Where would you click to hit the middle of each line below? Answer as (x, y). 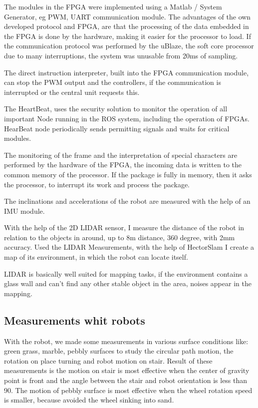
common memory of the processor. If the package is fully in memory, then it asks (128, 174)
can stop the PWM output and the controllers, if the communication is (113, 82)
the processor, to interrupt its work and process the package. (97, 184)
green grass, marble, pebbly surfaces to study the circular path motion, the (119, 351)
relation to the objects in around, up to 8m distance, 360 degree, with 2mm (120, 237)
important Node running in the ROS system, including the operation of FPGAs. (127, 118)
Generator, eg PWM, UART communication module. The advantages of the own (128, 16)
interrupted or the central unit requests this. (72, 92)
